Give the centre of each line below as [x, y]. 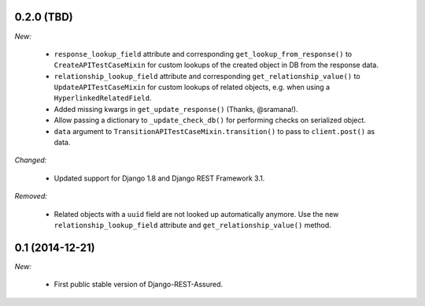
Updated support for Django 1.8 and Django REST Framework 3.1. [159, 178]
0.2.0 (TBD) [44, 17]
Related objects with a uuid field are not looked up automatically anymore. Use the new [196, 214]
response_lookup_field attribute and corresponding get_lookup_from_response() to [203, 54]
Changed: [31, 160]
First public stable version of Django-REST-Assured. [139, 285]
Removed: [31, 196]
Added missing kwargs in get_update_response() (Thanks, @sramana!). [176, 109]
